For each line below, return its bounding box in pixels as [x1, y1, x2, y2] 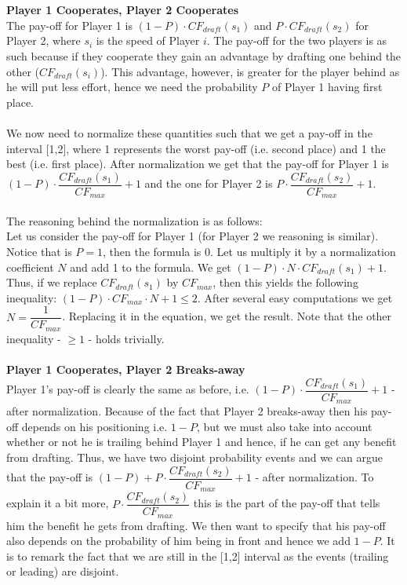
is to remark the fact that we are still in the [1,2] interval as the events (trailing [6, 547, 389, 564]
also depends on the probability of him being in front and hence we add [6, 532, 351, 549]
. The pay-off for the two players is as [206, 32, 387, 49]
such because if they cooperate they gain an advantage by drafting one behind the [6, 47, 402, 64]
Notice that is [6, 243, 72, 260]
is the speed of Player [96, 32, 200, 49]
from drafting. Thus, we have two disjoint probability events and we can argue [6, 448, 383, 465]
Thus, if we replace [6, 274, 97, 291]
